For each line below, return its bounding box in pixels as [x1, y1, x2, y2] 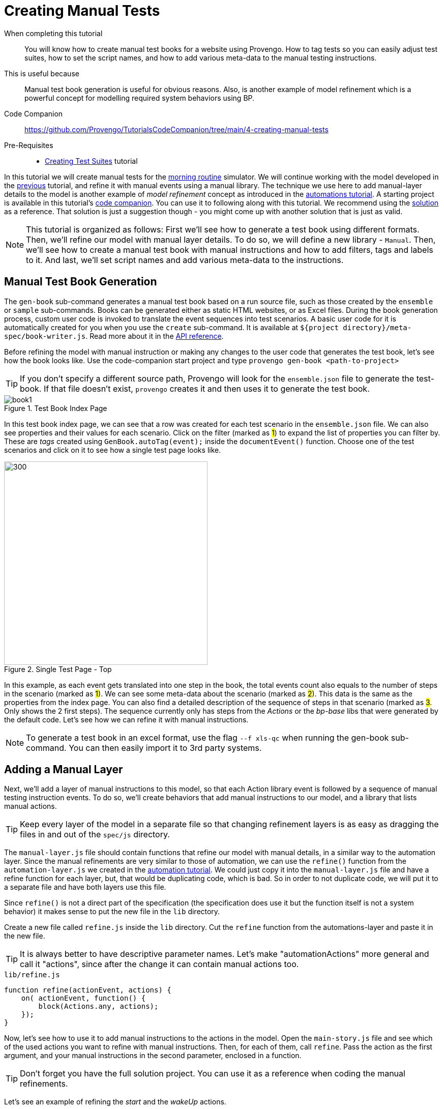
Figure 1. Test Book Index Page [4, 403, 107, 413]
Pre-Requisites [4, 140, 53, 150]
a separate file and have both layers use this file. [4, 883, 166, 892]
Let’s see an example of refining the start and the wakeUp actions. [4, 1097, 226, 1106]
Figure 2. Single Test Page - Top [4, 664, 112, 674]
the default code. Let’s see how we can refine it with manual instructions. [4, 715, 249, 724]
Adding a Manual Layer [4, 763, 123, 776]
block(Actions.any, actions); [38, 1002, 159, 1011]
